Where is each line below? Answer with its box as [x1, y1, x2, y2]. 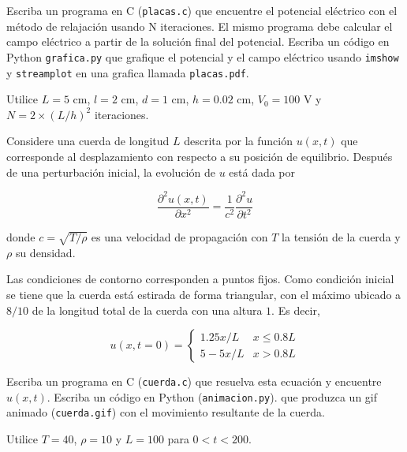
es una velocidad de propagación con [91, 229, 268, 245]
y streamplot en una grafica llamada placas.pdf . [6, 64, 249, 80]
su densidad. [15, 244, 76, 260]
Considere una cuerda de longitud [6, 133, 170, 149]
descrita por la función [184, 133, 293, 149]
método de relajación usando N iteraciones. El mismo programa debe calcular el [6, 17, 393, 34]
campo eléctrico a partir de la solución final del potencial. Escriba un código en [6, 33, 390, 50]
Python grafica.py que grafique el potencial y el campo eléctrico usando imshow [6, 48, 399, 65]
